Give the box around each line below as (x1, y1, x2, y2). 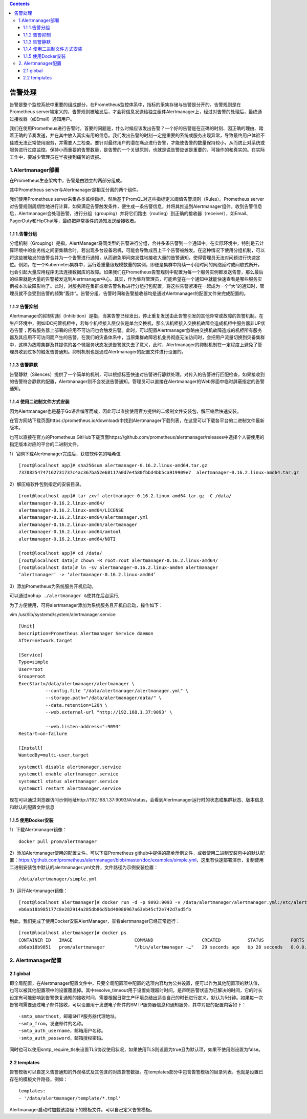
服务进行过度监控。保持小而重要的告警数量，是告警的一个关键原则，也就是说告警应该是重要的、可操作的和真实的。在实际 (9, 146, 265, 153)
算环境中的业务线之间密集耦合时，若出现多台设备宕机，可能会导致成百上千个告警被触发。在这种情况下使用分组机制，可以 (9, 247, 265, 254)
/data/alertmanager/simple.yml (18, 876, 97, 882)
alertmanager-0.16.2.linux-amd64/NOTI (18, 536, 116, 542)
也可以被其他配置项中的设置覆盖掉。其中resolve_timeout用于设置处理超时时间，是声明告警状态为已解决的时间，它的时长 (9, 987, 263, 994)
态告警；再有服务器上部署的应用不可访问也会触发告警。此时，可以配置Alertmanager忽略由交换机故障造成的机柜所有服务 (9, 327, 262, 333)
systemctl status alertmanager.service (18, 778, 119, 784)
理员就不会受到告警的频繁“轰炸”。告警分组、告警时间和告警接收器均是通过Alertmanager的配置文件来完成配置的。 (9, 290, 248, 297)
